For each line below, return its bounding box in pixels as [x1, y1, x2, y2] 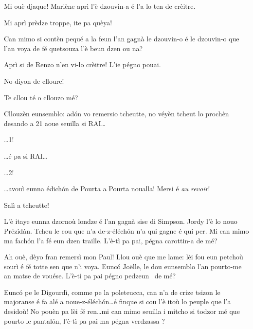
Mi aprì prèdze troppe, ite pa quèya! [4, 17, 112, 27]
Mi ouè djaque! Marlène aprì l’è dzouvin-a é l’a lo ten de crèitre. [4, 1, 196, 11]
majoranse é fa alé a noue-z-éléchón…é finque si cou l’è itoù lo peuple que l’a [4, 296, 231, 307]
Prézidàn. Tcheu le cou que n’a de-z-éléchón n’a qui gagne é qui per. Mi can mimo [4, 225, 249, 236]
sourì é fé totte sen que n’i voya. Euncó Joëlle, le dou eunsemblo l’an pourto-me [4, 261, 242, 271]
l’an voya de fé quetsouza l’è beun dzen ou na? [4, 43, 143, 53]
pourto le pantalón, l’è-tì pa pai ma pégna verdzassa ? [4, 315, 165, 326]
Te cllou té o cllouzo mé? [4, 92, 78, 102]
